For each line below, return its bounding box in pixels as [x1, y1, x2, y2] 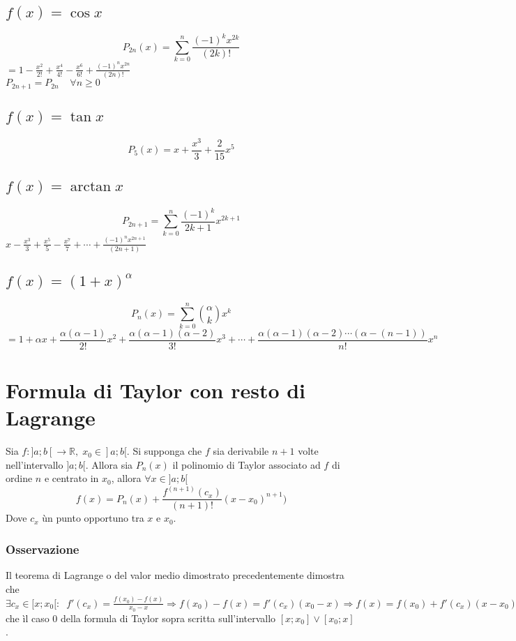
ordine [6, 471, 33, 485]
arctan [70, 179, 112, 195]
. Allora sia [85, 457, 133, 472]
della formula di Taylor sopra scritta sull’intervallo [60, 610, 276, 625]
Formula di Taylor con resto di [6, 375, 306, 404]
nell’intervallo [6, 457, 63, 472]
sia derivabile [213, 444, 269, 458]
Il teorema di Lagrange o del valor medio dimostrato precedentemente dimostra [6, 568, 344, 582]
